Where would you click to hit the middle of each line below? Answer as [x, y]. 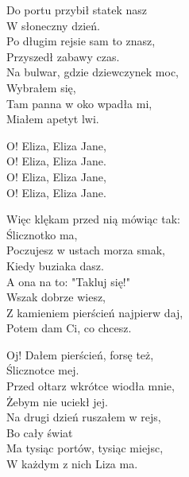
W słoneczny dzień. [53, 25]
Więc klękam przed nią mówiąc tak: [93, 219]
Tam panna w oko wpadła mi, [79, 103]
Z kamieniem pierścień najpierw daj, [95, 312]
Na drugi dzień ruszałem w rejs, [84, 417]
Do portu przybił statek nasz [77, 10]
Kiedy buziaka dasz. [55, 265]
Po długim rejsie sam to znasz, [81, 41]
